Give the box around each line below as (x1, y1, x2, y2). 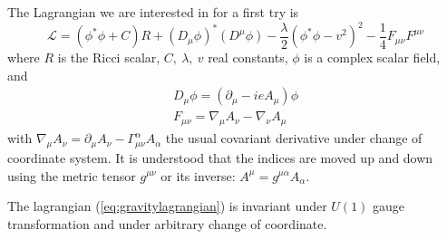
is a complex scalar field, (304, 48, 441, 67)
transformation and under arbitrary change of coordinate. (7, 214, 327, 233)
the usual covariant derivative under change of (165, 129, 423, 148)
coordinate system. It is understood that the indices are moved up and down (7, 148, 433, 167)
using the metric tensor (7, 166, 136, 185)
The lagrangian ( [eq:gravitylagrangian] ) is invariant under (7, 196, 327, 215)
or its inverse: (160, 166, 236, 185)
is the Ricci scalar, (57, 48, 160, 67)
